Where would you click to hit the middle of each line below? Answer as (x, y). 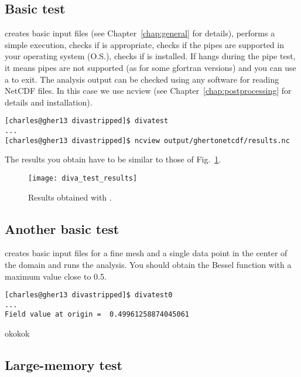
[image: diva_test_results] (83, 178)
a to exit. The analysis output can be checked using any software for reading (142, 79)
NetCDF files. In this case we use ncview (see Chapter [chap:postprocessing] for (148, 91)
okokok (17, 333)
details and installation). (49, 102)
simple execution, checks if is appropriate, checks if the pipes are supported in (144, 44)
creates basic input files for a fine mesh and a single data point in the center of (146, 253)
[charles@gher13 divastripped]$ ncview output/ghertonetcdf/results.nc (147, 140)
